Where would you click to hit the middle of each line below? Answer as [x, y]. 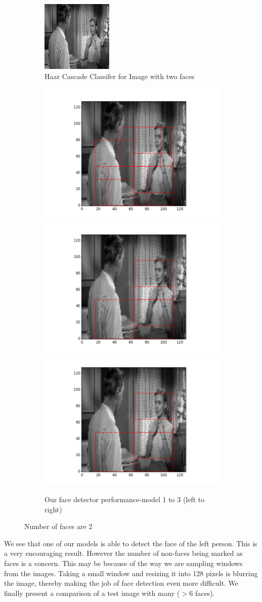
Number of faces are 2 [58, 526]
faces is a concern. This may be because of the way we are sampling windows [123, 563]
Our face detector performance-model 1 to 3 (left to [125, 499]
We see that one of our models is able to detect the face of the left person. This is [131, 543]
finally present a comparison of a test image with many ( [92, 593]
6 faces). [202, 593]
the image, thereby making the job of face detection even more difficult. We [121, 583]
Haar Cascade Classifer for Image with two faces [120, 76]
